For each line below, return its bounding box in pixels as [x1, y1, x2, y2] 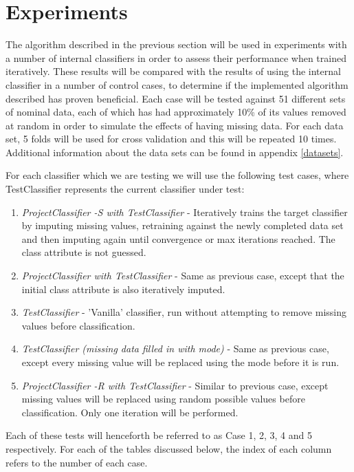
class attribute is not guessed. [21, 245, 146, 259]
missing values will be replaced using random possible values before [21, 391, 305, 406]
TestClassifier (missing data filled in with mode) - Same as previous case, [21, 341, 329, 356]
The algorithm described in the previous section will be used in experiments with [5, 37, 347, 52]
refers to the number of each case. [5, 455, 148, 469]
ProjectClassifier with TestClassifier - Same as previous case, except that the [21, 268, 344, 283]
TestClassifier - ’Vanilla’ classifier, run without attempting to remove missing [21, 305, 346, 319]
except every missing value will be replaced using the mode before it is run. [21, 355, 340, 369]
